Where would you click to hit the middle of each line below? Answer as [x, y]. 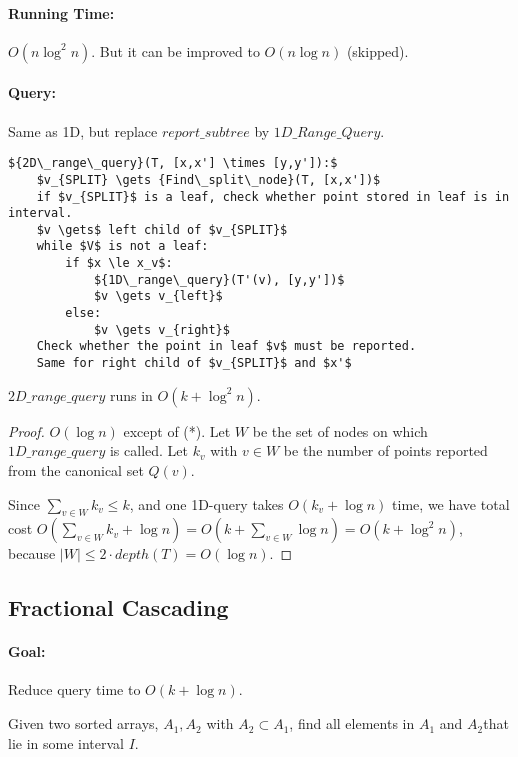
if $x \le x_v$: [119, 263]
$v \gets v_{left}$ [158, 296]
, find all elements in [352, 723]
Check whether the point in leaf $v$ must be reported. [226, 346]
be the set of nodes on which [340, 430]
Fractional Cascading [118, 607]
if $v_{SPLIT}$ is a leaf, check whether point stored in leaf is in [273, 196]
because [32, 553]
